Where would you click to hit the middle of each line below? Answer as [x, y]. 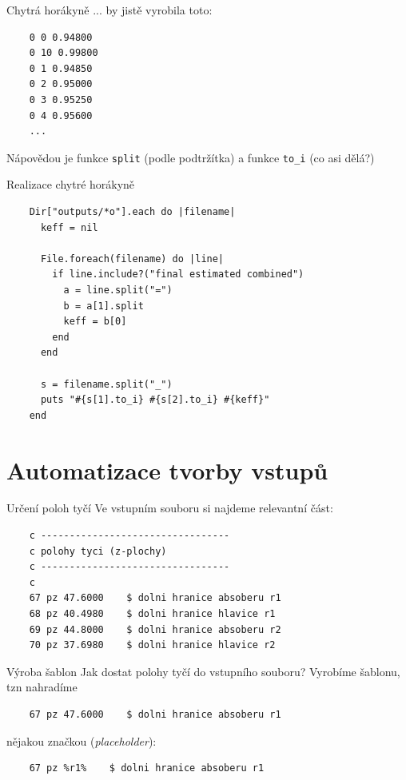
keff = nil [69, 227]
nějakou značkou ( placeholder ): [82, 740]
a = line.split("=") [118, 290]
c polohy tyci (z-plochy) [98, 551]
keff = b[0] [95, 322]
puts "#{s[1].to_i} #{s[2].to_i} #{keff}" [155, 400]
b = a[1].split [103, 306]
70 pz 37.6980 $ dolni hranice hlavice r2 [152, 645]
